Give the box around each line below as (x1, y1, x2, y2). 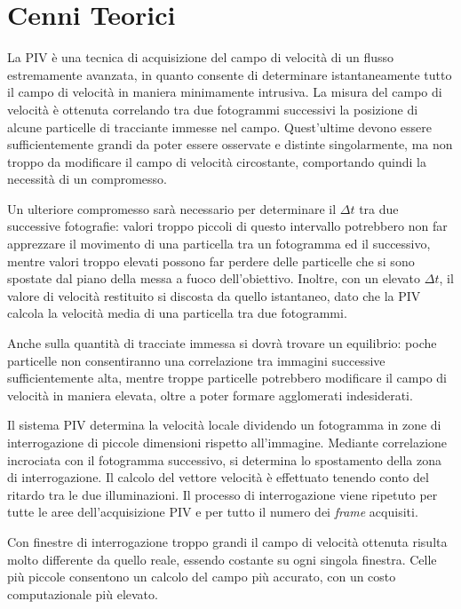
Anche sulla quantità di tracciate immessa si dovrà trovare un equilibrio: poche (7, 334, 437, 352)
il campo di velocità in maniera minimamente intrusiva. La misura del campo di (7, 83, 442, 101)
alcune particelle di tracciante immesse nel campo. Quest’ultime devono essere (7, 117, 432, 136)
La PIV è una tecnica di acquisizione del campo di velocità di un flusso (7, 48, 393, 67)
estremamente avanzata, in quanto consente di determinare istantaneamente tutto (7, 65, 452, 83)
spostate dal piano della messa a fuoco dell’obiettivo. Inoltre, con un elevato (7, 269, 421, 288)
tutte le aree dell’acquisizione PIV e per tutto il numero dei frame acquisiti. (7, 502, 418, 521)
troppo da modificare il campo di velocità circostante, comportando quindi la (7, 152, 426, 170)
